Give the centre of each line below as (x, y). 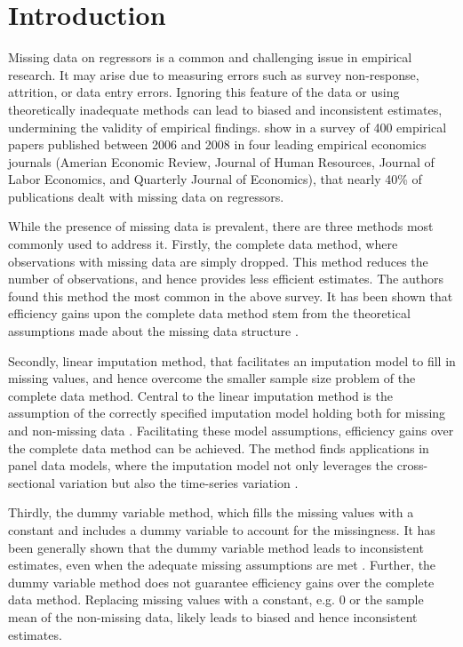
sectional (32, 482)
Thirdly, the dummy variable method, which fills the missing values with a (211, 512)
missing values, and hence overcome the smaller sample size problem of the (212, 378)
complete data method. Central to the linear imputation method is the (200, 395)
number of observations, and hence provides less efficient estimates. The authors (226, 279)
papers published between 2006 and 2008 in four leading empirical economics (217, 144)
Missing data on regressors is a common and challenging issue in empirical (210, 57)
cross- (412, 465)
